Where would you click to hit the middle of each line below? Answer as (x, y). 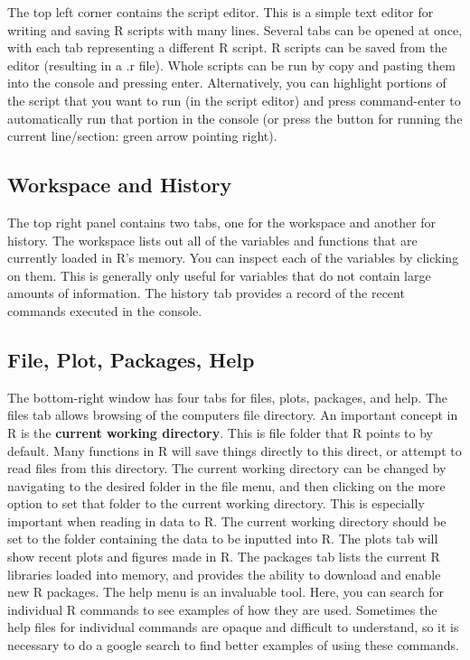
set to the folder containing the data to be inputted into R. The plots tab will (223, 539)
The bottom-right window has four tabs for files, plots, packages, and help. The (228, 397)
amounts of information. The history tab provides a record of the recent (206, 293)
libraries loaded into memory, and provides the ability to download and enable (224, 574)
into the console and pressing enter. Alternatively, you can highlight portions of (227, 83)
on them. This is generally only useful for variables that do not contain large (219, 275)
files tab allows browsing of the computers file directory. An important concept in (233, 415)
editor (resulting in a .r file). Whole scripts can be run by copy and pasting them (231, 65)
